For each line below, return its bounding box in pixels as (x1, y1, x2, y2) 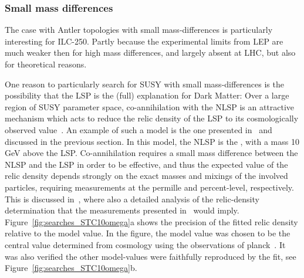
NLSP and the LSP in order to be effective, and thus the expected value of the (5, 158, 288, 170)
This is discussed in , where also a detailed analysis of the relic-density (5, 192, 259, 205)
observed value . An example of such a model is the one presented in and (5, 123, 272, 135)
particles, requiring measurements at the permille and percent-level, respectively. (5, 181, 294, 193)
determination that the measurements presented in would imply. (5, 204, 239, 216)
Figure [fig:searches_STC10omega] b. (5, 262, 137, 274)
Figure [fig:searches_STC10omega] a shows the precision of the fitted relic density (5, 215, 298, 228)
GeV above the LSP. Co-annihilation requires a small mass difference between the (5, 147, 298, 159)
